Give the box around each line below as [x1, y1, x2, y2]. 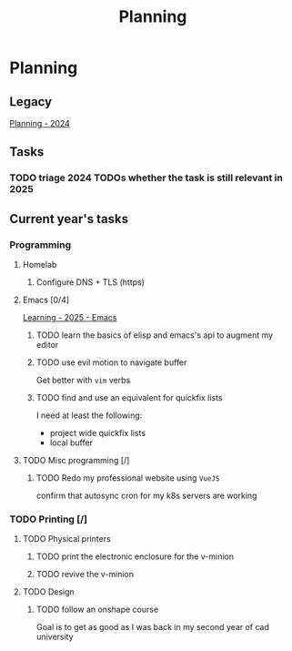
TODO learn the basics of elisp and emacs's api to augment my [35, 330, 274, 341]
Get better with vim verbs [35, 375, 131, 385]
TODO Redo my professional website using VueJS [35, 473, 220, 483]
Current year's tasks [9, 211, 129, 227]
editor [35, 340, 59, 350]
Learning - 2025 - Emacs [22, 312, 117, 322]
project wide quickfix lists [49, 428, 146, 438]
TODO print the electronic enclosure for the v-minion [35, 551, 235, 562]
